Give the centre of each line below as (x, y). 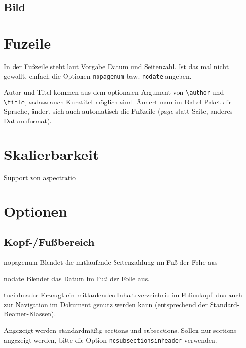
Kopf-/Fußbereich (49, 242)
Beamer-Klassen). (30, 314)
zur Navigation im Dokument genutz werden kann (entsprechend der (106, 304)
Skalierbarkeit (51, 154)
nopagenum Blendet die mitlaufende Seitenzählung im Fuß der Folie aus (111, 262)
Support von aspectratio (40, 177)
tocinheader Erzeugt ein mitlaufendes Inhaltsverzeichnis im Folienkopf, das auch (123, 295)
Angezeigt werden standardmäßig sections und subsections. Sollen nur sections (120, 330)
